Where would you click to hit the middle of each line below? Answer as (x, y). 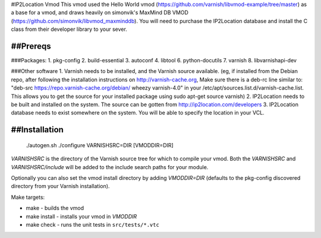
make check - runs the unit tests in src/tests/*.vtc (93, 224)
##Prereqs (31, 46)
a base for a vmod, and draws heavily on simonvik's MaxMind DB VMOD (100, 12)
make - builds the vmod (55, 208)
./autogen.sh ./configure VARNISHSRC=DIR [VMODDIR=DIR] (100, 145)
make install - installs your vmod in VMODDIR (81, 216)
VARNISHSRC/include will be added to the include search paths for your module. (110, 167)
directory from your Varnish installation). (60, 186)
